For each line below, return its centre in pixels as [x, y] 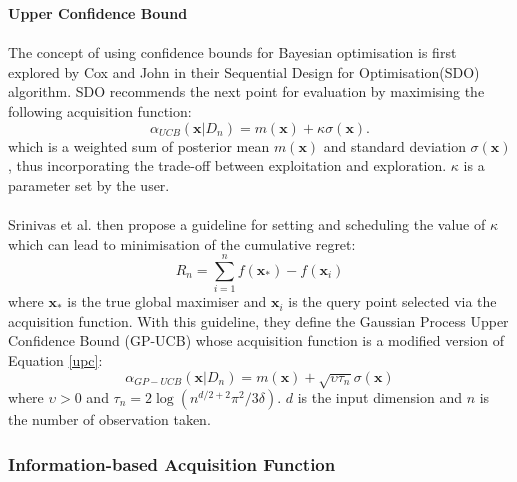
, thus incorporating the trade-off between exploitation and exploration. [227, 165]
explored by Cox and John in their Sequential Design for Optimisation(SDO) [244, 71]
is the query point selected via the [392, 301]
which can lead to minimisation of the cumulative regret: [182, 243]
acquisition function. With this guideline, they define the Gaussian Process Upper [258, 320]
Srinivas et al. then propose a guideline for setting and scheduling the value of [247, 223]
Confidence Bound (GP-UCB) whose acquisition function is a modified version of [256, 340]
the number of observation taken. [109, 419]
